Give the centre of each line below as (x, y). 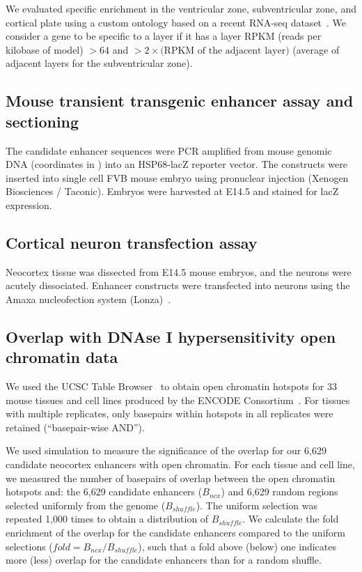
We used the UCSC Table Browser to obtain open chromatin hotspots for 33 (171, 386)
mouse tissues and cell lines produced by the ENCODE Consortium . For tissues (178, 400)
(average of (316, 49)
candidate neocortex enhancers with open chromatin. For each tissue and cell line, (180, 464)
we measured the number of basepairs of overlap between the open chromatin (171, 478)
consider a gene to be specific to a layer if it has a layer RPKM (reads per (164, 36)
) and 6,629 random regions (280, 492)
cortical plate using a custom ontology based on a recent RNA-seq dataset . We (176, 22)
